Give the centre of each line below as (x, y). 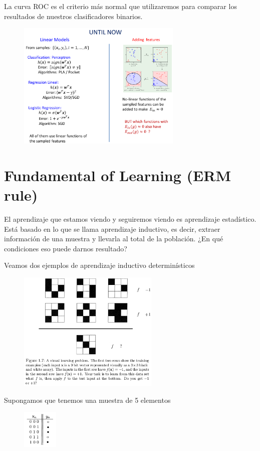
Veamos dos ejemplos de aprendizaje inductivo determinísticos (99, 265)
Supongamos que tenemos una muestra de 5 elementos (87, 400)
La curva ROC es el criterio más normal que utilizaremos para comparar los (120, 6)
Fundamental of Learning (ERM (117, 175)
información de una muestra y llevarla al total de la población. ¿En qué (114, 239)
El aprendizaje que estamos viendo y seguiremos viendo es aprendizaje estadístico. (130, 218)
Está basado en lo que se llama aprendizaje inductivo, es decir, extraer (112, 229)
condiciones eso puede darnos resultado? (66, 248)
